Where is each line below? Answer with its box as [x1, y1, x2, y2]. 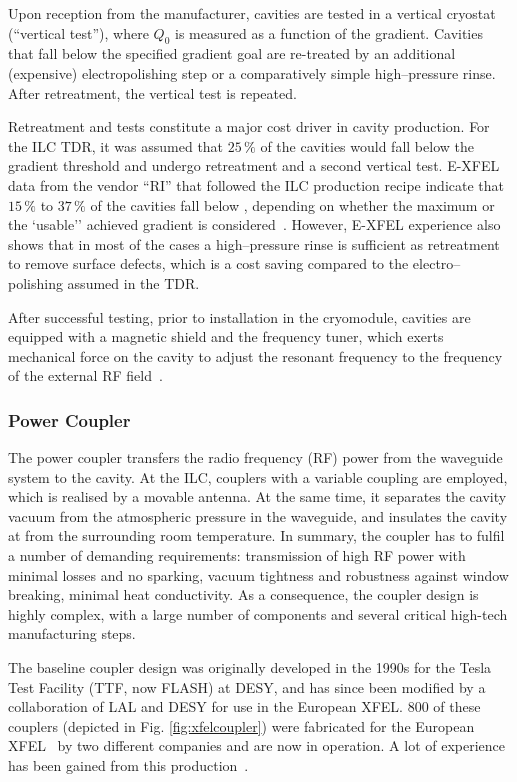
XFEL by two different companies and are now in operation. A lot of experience [8, 735, 506, 756]
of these [433, 696, 481, 717]
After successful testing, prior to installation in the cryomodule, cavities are [8, 306, 471, 327]
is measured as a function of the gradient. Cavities [175, 22, 483, 43]
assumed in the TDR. [67, 272, 200, 293]
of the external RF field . [8, 365, 163, 386]
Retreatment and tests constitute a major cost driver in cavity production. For [8, 116, 490, 137]
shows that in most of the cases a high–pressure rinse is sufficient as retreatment [8, 233, 500, 254]
